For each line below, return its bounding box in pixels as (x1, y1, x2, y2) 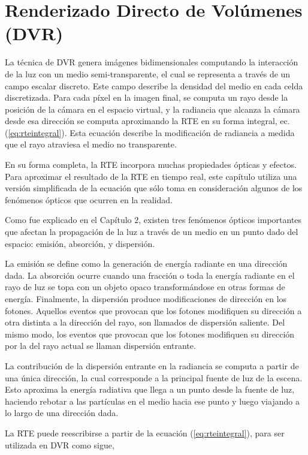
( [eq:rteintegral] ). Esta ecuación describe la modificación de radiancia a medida (5, 126, 295, 138)
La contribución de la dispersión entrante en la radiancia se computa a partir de (5, 359, 299, 372)
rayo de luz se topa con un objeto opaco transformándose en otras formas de (5, 281, 285, 293)
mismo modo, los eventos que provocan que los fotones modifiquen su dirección (5, 327, 295, 340)
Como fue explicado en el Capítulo (5, 213, 132, 226)
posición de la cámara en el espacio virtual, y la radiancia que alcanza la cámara (5, 103, 300, 115)
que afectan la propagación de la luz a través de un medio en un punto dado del (5, 225, 298, 238)
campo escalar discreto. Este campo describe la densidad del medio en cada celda (5, 79, 303, 92)
